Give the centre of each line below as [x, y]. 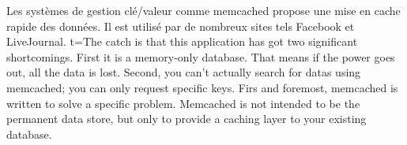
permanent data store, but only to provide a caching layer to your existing [187, 119]
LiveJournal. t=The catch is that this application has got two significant [182, 41]
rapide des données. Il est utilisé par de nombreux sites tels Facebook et [181, 26]
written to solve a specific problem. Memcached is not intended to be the [183, 103]
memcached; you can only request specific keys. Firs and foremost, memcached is [202, 87]
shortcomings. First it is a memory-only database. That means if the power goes [201, 56]
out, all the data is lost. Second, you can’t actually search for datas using [184, 72]
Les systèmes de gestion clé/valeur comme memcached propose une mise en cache [203, 10]
